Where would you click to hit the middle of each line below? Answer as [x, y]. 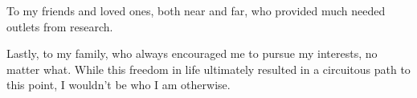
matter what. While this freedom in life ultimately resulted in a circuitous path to [208, 69]
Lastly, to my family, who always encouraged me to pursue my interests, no [192, 53]
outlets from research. [60, 26]
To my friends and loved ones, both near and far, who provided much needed [196, 10]
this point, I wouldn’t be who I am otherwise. [119, 85]
